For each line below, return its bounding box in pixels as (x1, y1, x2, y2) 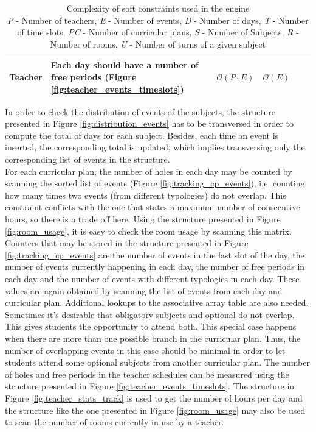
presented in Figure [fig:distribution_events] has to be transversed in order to (5, 117, 294, 130)
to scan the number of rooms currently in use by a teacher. (5, 416, 224, 428)
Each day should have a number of (50, 58, 199, 71)
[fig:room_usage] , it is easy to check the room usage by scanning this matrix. (5, 224, 292, 237)
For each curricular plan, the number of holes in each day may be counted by (5, 165, 292, 177)
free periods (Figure (50, 70, 137, 83)
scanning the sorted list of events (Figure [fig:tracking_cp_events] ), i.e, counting (5, 177, 305, 189)
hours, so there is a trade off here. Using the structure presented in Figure (5, 213, 281, 225)
